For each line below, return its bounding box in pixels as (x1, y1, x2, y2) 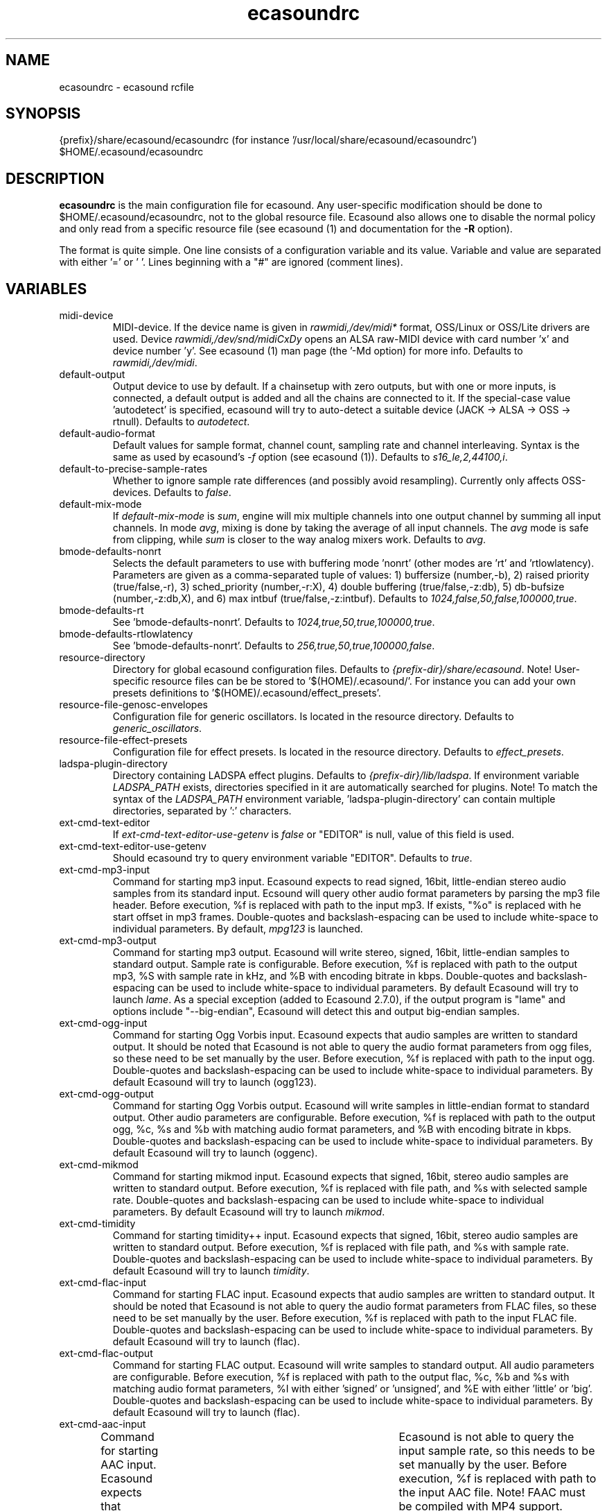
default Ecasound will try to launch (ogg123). (112, 1076, 317, 1089)
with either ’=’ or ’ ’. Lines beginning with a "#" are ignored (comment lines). (59, 256, 403, 268)
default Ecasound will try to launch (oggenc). (112, 1147, 318, 1159)
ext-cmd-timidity (59, 1218, 136, 1230)
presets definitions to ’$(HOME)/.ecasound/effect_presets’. (112, 687, 381, 699)
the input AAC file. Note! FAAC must (398, 1485, 586, 1500)
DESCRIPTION (6, 169, 105, 187)
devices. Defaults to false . (112, 486, 231, 499)
